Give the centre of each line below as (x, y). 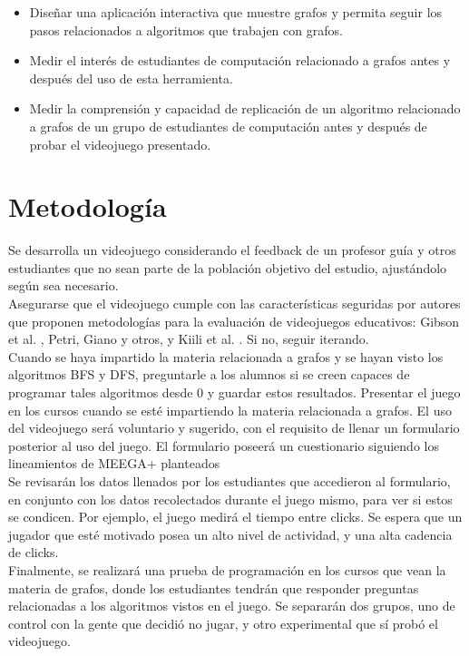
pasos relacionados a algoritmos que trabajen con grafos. (186, 29)
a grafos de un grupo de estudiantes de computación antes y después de (228, 126)
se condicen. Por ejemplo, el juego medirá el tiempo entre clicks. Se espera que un (235, 517)
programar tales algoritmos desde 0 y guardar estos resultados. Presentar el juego (234, 392)
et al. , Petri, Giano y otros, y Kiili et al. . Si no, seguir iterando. (189, 339)
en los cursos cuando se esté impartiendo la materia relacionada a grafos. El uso (230, 410)
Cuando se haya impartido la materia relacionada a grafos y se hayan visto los (226, 356)
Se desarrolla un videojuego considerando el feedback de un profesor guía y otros (232, 250)
